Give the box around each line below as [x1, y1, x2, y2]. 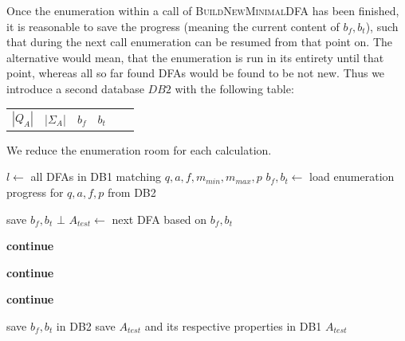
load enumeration [309, 168, 395, 185]
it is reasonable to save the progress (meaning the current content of [6, 18, 340, 34]
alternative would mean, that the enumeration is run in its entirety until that [6, 49, 384, 65]
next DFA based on [112, 210, 207, 227]
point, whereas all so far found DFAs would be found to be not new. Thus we [6, 65, 385, 81]
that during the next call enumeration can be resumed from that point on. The [6, 33, 393, 50]
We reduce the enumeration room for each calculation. [6, 141, 272, 158]
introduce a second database [6, 80, 144, 96]
